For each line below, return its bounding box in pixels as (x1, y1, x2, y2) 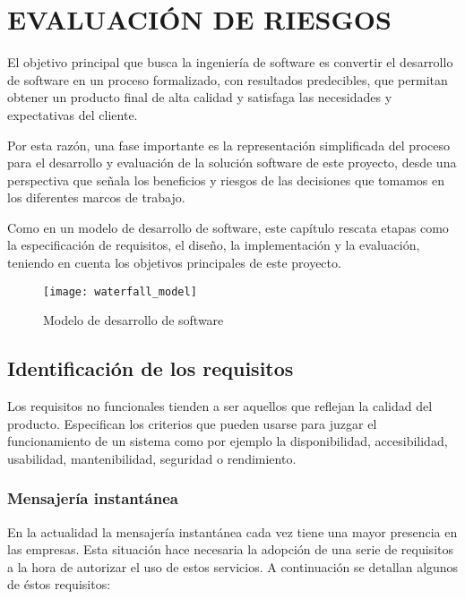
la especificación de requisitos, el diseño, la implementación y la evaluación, (7, 235, 420, 254)
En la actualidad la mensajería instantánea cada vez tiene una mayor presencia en (7, 522, 458, 541)
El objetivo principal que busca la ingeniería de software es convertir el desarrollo (7, 53, 453, 72)
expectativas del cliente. (7, 105, 138, 124)
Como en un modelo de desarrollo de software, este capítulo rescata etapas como (7, 218, 449, 236)
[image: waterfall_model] (43, 285, 197, 298)
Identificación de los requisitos (7, 355, 294, 382)
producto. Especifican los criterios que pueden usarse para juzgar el (7, 414, 377, 432)
